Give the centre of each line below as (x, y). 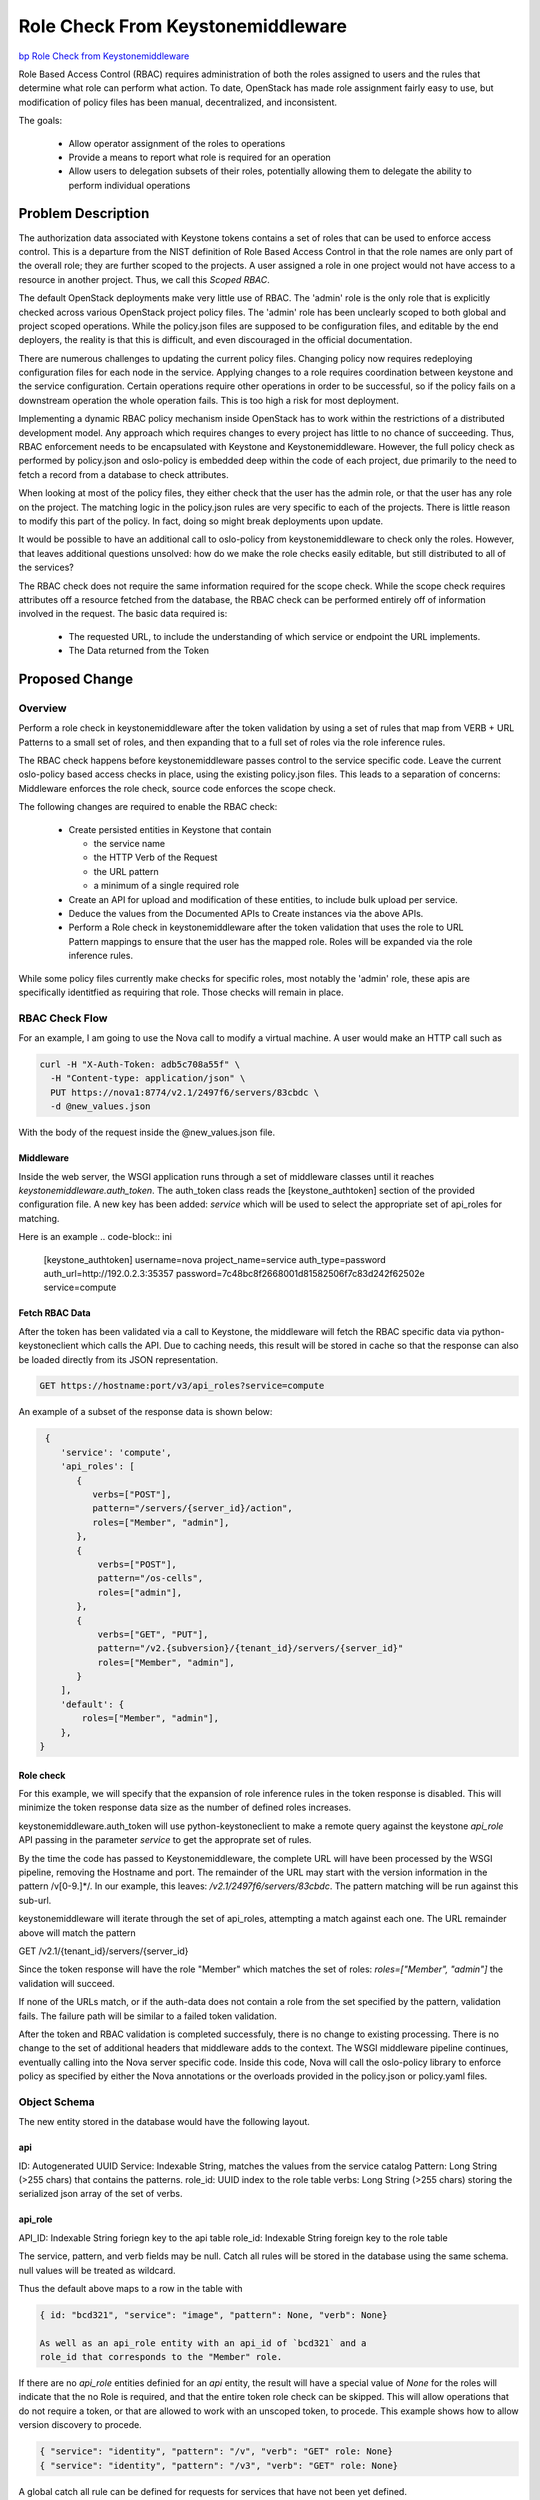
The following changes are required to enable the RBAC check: (148, 807)
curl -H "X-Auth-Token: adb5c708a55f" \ (139, 1064)
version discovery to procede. (80, 2425)
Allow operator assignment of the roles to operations (177, 143)
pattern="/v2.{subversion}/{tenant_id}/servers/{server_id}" (250, 1648)
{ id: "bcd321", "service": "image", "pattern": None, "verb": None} (213, 2314)
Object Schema (56, 2102)
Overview (42, 708)
